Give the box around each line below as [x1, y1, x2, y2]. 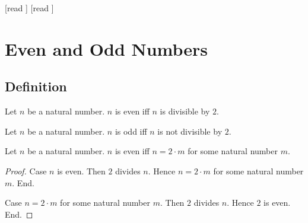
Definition [5, 77, 67, 95]
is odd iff [115, 125, 147, 137]
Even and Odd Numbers [5, 36, 208, 60]
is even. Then [57, 164, 106, 177]
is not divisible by [157, 125, 223, 137]
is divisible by [160, 105, 210, 117]
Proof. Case [5, 164, 47, 177]
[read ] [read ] [5, 2, 54, 14]
